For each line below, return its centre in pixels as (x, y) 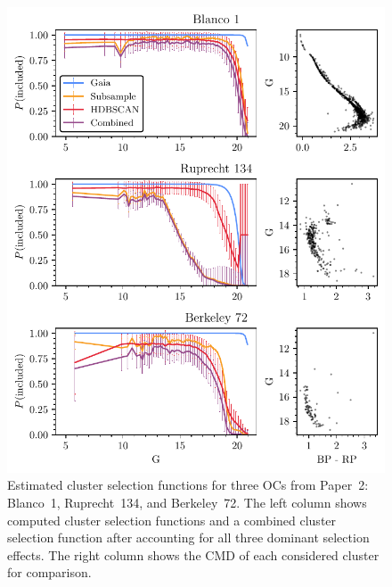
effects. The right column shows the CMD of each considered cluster (193, 554)
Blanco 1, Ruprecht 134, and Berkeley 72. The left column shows (187, 502)
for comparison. (49, 572)
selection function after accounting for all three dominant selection (188, 537)
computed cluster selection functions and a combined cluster (172, 520)
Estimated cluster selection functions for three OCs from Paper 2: (188, 485)
